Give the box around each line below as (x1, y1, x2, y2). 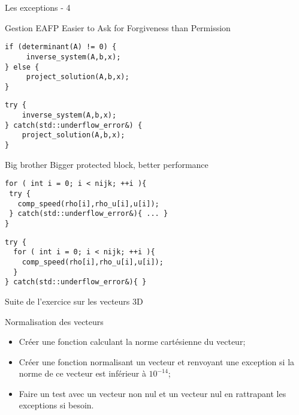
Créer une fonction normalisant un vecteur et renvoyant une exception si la (19, 355, 295, 368)
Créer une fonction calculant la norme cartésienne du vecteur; (19, 335, 246, 348)
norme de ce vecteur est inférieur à (19, 367, 146, 380)
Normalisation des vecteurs (5, 315, 104, 327)
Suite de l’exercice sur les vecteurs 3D (5, 294, 143, 307)
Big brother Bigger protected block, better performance (5, 158, 209, 170)
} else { (5, 62, 40, 71)
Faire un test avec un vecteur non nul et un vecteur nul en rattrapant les (19, 387, 286, 399)
